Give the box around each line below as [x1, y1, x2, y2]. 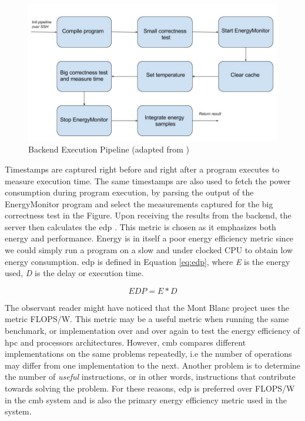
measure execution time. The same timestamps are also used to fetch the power [5, 174, 291, 187]
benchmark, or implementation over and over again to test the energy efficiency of [5, 324, 300, 337]
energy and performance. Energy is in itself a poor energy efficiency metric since [5, 232, 294, 244]
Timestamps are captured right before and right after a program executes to [5, 163, 280, 175]
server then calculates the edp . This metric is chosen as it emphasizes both [5, 220, 276, 233]
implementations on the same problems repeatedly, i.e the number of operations [5, 347, 292, 360]
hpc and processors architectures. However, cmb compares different [5, 336, 246, 348]
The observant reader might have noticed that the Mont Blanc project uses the [5, 301, 289, 313]
